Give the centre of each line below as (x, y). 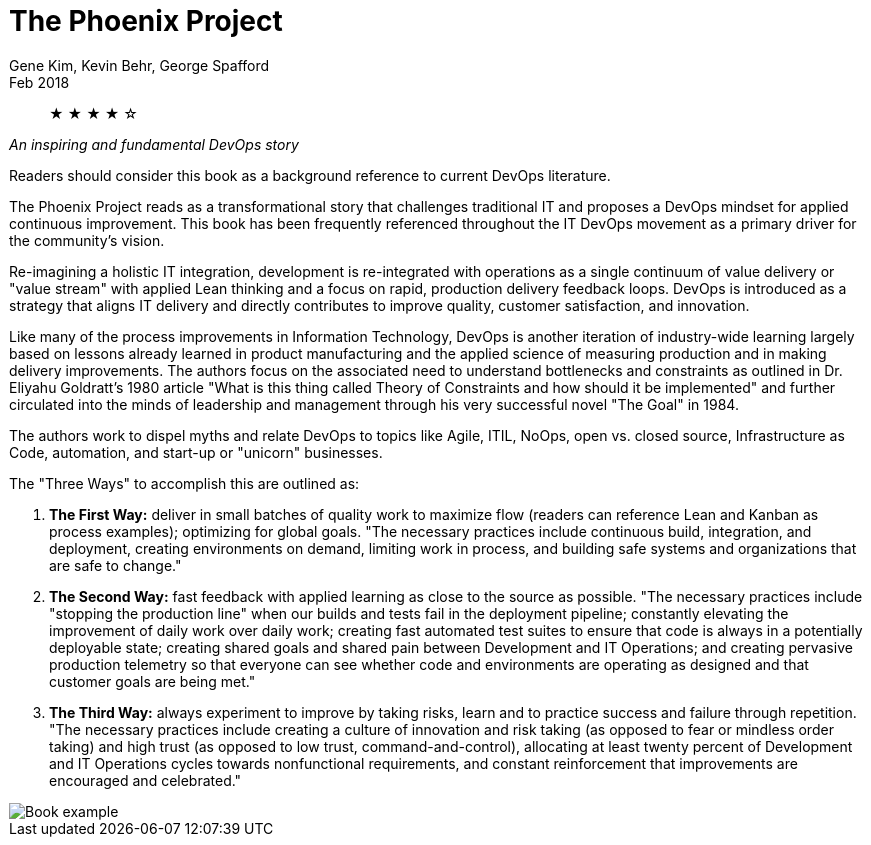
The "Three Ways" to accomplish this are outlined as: (184, 483)
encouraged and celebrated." (145, 780)
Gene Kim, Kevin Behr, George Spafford (139, 65)
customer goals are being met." (152, 681)
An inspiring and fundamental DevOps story (154, 144)
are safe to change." (115, 565)
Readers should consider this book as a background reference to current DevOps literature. (310, 175)
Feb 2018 (39, 82)
